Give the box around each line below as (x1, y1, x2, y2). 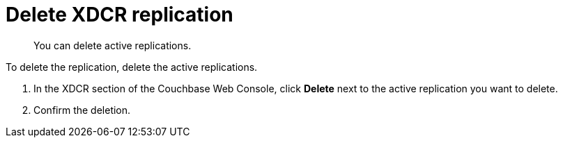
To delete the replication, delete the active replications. (6, 60, 258, 73)
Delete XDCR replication (6, 3, 233, 26)
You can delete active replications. (33, 39, 192, 51)
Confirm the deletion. (33, 103, 131, 116)
